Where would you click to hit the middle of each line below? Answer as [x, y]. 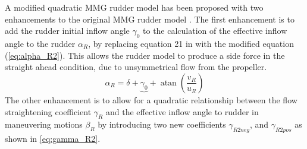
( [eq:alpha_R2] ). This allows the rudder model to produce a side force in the [145, 55]
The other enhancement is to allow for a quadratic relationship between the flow [151, 100]
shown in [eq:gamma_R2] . [53, 139]
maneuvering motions [44, 124]
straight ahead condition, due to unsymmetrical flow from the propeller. [136, 67]
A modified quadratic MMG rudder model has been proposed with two [134, 7]
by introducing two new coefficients [162, 124]
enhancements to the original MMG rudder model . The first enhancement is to [150, 19]
